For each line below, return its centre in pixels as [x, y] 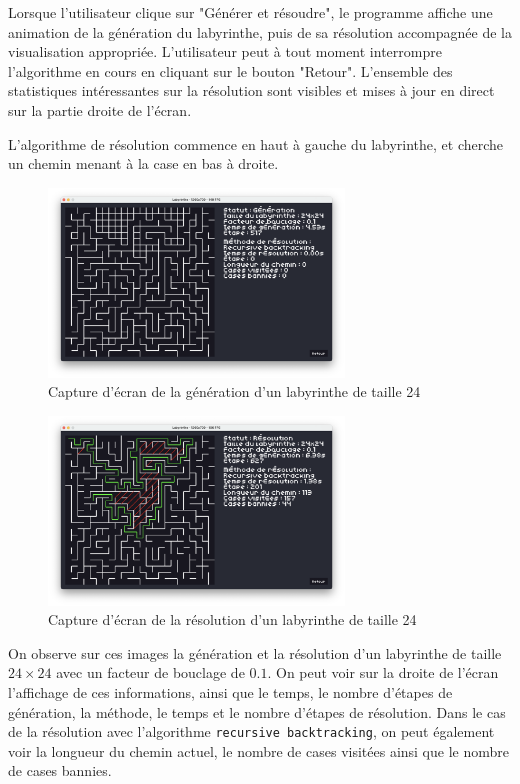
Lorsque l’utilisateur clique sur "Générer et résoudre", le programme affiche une [250, 12]
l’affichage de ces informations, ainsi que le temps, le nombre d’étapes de [230, 692]
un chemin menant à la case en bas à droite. [143, 163]
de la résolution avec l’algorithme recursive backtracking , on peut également [251, 731]
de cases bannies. [60, 770]
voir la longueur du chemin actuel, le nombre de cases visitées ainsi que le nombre [258, 750]
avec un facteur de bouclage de [150, 672]
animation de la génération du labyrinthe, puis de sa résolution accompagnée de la [260, 31]
